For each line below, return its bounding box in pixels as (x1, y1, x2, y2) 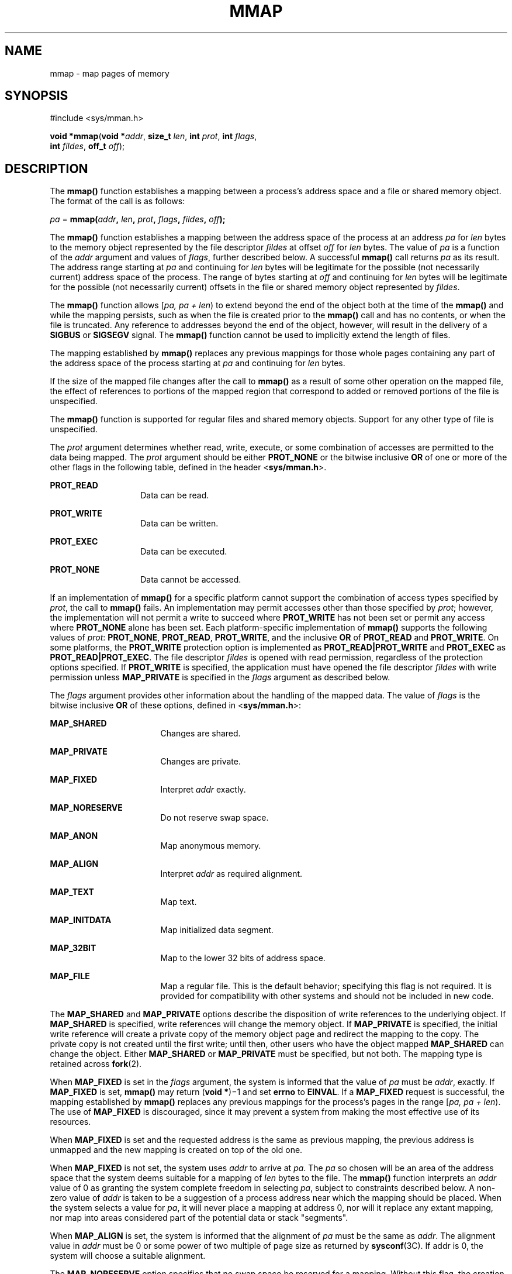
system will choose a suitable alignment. (50, 1251, 206, 1261)
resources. (50, 1117, 91, 1127)
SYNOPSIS (5, 88, 68, 104)
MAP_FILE (50, 971, 90, 982)
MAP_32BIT (50, 943, 96, 953)
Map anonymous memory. (160, 841, 261, 851)
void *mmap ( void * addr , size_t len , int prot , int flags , (50, 131, 257, 142)
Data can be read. (140, 490, 209, 501)
